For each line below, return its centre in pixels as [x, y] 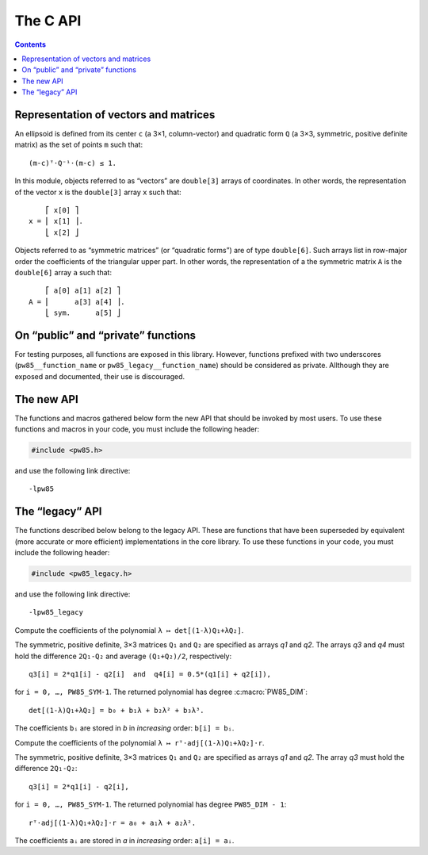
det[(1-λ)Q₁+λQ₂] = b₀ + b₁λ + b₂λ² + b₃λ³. [117, 710]
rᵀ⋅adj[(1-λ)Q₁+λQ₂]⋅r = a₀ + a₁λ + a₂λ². [113, 822]
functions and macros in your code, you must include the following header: [137, 429]
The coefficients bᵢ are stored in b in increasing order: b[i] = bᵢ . [124, 728]
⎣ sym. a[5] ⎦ [83, 313]
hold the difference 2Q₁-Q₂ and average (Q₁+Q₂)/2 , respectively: [123, 656]
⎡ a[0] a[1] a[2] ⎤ [83, 291]
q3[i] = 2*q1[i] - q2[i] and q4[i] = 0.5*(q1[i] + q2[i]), [150, 675]
